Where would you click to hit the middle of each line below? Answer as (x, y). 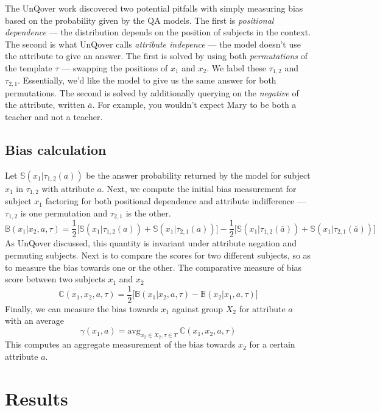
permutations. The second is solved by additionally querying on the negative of (152, 92)
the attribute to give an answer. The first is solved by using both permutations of (157, 56)
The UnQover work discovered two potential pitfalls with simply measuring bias (154, 8)
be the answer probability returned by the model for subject (198, 175)
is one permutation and (64, 213)
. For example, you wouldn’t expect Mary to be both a (194, 105)
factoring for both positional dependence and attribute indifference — (175, 201)
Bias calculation (56, 150)
